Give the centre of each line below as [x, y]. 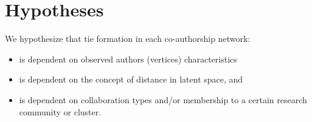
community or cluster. [60, 111]
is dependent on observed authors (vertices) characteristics [128, 59]
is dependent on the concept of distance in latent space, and [131, 79]
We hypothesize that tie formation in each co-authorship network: [128, 39]
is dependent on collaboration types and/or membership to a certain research [163, 99]
